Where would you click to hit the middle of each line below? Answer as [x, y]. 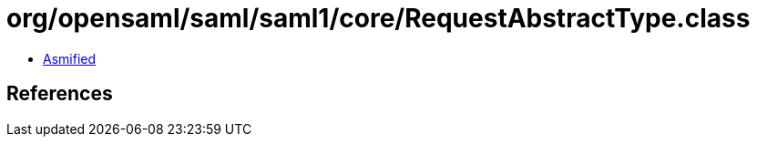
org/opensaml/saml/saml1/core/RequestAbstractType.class [378, 18]
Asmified [70, 58]
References [60, 94]
